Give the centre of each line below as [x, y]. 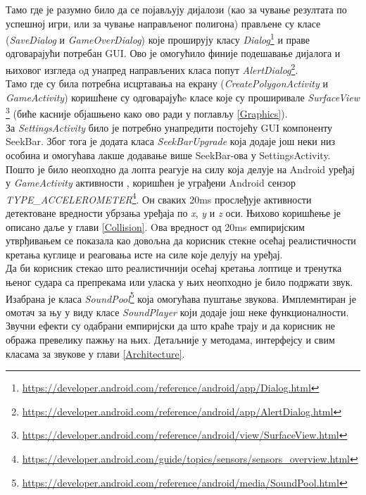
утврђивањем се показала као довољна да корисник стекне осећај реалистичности [181, 240]
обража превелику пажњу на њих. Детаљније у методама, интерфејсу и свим [170, 339]
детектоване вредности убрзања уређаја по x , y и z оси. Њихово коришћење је [173, 212]
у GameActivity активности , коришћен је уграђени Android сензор [151, 183]
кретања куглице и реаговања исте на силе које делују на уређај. [144, 254]
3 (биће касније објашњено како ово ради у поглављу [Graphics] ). [147, 113]
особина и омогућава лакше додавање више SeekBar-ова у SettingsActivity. [168, 155]
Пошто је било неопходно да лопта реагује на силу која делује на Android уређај [180, 169]
